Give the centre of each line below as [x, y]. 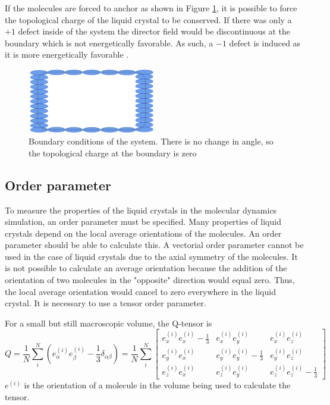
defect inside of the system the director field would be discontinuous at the [154, 31]
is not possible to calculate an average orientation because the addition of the [146, 268]
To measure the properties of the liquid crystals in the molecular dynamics [141, 210]
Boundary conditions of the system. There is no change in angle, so [151, 141]
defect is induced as [265, 43]
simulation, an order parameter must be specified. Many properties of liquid [143, 222]
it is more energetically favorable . [67, 54]
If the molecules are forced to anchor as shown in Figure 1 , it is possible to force [151, 8]
